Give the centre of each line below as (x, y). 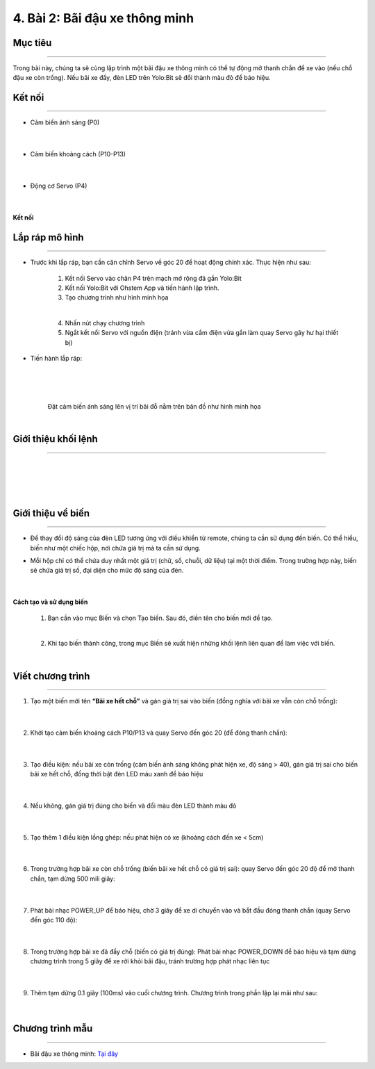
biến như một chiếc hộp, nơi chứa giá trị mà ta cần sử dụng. (115, 548)
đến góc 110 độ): (54, 920)
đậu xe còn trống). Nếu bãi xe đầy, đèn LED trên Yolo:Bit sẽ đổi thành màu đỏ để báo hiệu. (142, 77)
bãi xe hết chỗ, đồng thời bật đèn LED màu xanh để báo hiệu (117, 774)
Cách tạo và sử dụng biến (50, 602)
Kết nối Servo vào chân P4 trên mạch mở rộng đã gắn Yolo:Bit (153, 278)
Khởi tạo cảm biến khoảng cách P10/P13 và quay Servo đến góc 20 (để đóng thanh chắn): (159, 733)
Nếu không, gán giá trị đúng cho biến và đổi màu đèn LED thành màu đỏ (133, 806)
